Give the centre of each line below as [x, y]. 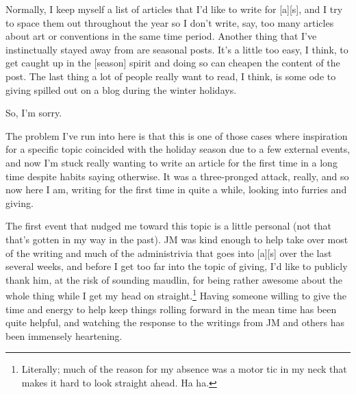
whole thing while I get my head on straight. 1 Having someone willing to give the [176, 294]
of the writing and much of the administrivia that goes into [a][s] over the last [169, 253]
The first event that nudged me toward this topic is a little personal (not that [169, 226]
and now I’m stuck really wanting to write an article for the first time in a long [171, 162]
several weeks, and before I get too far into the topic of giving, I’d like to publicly [177, 266]
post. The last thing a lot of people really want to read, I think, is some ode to [171, 76]
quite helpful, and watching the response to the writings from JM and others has [175, 322]
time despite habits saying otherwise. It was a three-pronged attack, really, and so [177, 176]
